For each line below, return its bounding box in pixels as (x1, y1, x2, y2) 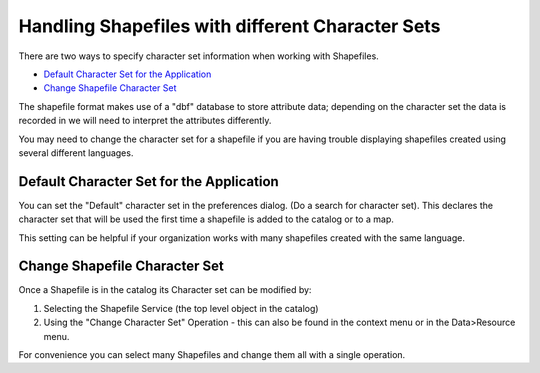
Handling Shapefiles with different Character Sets (18, 15, 441, 37)
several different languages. (18, 146, 134, 159)
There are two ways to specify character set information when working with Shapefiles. (18, 50, 379, 62)
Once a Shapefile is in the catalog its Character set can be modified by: (18, 284, 312, 296)
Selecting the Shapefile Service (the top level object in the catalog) (43, 302, 319, 314)
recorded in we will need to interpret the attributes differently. (18, 115, 272, 127)
